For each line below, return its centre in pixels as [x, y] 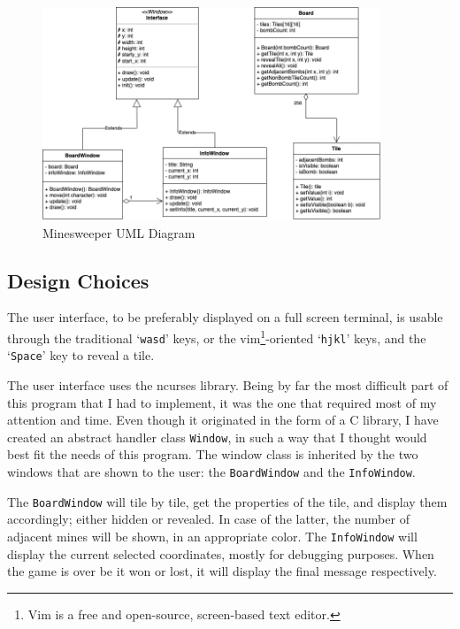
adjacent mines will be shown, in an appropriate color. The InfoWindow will [212, 536]
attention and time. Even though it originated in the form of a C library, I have [223, 420]
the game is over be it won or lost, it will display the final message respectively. [222, 571]
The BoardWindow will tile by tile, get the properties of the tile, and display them [227, 501]
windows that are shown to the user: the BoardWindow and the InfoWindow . [211, 472]
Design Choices [78, 280]
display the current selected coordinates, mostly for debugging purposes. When [221, 553]
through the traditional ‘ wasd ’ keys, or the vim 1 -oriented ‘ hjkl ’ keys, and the [217, 337]
